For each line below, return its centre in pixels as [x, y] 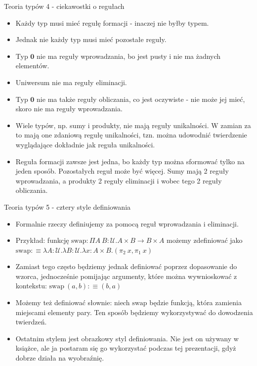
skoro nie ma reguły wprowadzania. [69, 109]
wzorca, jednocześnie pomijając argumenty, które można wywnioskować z [126, 276]
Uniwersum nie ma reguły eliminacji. [71, 82]
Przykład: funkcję [42, 240]
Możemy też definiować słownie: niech [73, 302]
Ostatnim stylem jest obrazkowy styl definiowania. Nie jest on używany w [127, 338]
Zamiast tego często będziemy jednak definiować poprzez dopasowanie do [126, 266]
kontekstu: [31, 286]
